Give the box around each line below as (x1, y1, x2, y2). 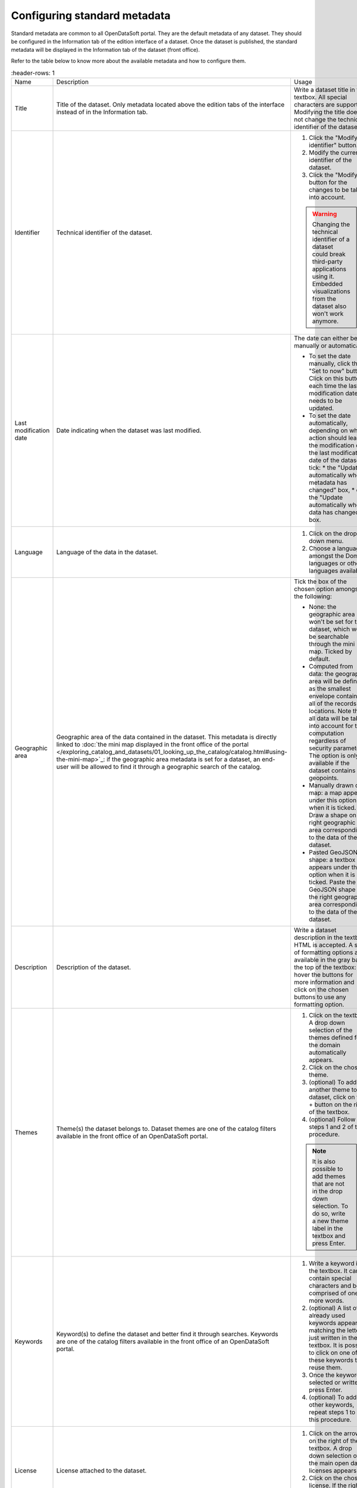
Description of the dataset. (56, 963, 131, 971)
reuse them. (308, 1364, 343, 1372)
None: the (308, 603, 337, 611)
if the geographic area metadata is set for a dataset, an (106, 755, 261, 764)
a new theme (312, 1217, 349, 1226)
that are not (312, 1180, 345, 1188)
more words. (308, 1296, 345, 1305)
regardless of (308, 737, 346, 745)
